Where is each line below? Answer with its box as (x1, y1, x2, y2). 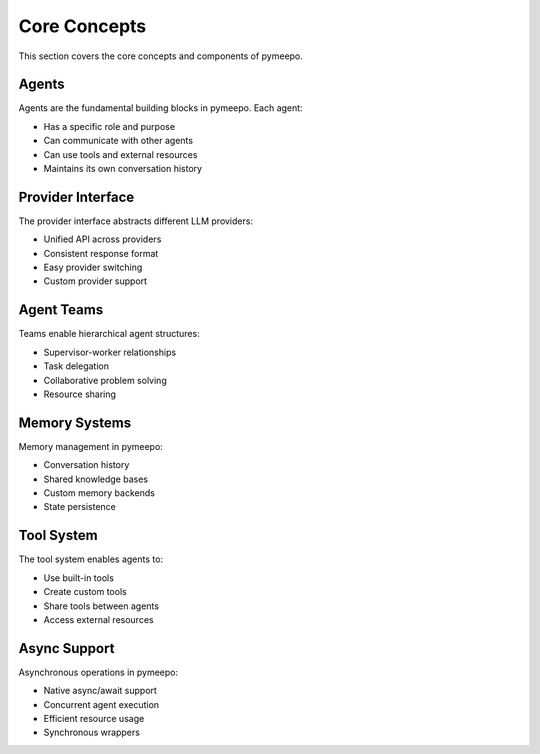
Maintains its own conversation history (43, 163, 203, 175)
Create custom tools (43, 586, 127, 598)
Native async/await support (43, 685, 157, 697)
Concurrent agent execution (43, 698, 160, 710)
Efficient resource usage (43, 712, 145, 724)
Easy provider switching (43, 261, 143, 274)
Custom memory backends (43, 487, 155, 499)
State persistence (43, 501, 117, 513)
